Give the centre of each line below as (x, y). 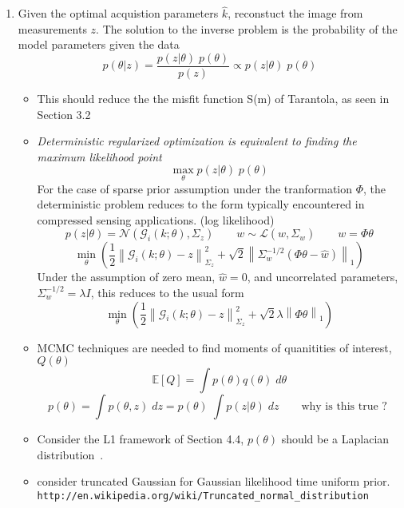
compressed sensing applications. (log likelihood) (156, 219)
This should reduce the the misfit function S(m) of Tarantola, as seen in (213, 99)
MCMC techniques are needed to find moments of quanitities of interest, (214, 347)
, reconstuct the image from (295, 13)
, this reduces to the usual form (167, 293)
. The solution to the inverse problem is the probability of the (247, 28)
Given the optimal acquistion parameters (118, 13)
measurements (52, 28)
